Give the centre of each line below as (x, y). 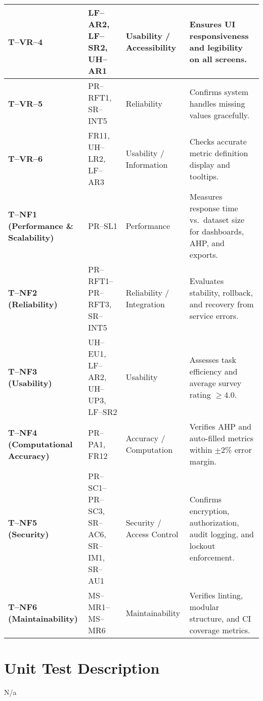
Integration (145, 304)
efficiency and (213, 371)
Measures (206, 196)
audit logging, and (222, 534)
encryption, (209, 511)
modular (204, 607)
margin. (203, 461)
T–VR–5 (26, 103)
